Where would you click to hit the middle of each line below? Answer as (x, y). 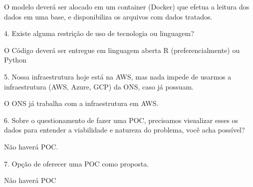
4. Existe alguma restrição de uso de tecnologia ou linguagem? (99, 33)
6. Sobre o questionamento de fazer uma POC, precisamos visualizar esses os (121, 120)
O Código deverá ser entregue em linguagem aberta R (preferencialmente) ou (122, 50)
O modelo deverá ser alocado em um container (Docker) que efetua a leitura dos (127, 6)
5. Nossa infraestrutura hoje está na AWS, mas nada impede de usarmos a (118, 76)
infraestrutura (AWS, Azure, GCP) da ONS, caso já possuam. (99, 86)
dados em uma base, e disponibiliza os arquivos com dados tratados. (108, 16)
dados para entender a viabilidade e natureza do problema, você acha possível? (125, 130)
